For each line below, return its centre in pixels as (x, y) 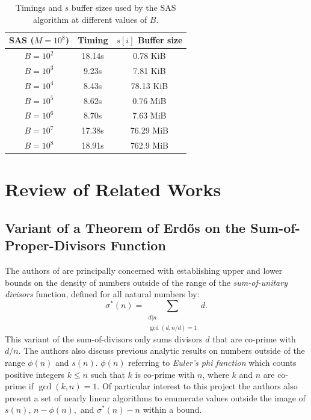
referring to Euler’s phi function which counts (212, 362)
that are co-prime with (254, 338)
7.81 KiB (149, 70)
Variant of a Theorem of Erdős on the (125, 227)
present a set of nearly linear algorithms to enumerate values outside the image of (155, 397)
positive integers (35, 374)
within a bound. (172, 409)
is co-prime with (165, 374)
